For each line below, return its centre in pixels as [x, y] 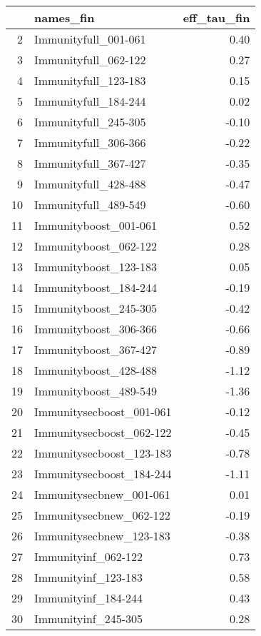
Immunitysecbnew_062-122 [102, 515]
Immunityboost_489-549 [96, 391]
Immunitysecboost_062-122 [103, 432]
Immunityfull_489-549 [90, 205]
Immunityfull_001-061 [90, 39]
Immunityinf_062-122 [89, 556]
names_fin [65, 17]
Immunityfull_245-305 [90, 122]
